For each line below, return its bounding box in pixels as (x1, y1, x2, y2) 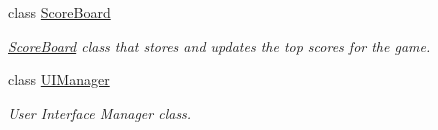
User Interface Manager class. (8, 102, 192, 123)
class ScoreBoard (8, 2, 111, 22)
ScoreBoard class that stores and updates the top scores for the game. (8, 35, 431, 56)
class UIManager (8, 69, 110, 90)
